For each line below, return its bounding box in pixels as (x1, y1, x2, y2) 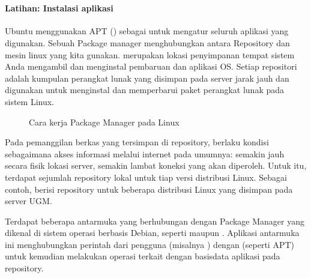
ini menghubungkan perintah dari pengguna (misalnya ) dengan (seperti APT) (5, 238, 294, 250)
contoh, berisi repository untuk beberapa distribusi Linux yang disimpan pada (5, 183, 293, 195)
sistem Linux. (5, 95, 55, 107)
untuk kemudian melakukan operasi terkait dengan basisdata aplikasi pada (5, 250, 280, 262)
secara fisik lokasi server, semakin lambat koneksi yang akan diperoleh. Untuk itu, (5, 159, 307, 172)
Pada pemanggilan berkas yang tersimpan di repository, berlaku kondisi (5, 136, 269, 148)
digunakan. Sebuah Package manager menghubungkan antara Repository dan (5, 36, 290, 49)
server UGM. (5, 195, 52, 207)
